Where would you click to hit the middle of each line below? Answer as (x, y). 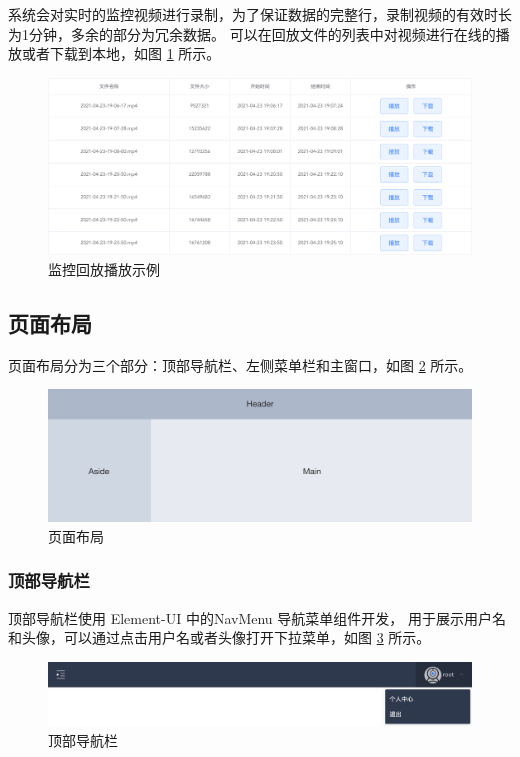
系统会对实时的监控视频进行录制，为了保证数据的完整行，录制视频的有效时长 (260, 14)
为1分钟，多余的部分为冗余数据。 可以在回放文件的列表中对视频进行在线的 (252, 33)
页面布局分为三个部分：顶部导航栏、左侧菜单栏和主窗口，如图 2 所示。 (240, 364)
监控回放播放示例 (104, 269)
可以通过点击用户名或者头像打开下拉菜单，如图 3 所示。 (247, 637)
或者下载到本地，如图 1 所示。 (121, 53)
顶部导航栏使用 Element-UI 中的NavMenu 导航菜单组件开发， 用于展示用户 (250, 617)
